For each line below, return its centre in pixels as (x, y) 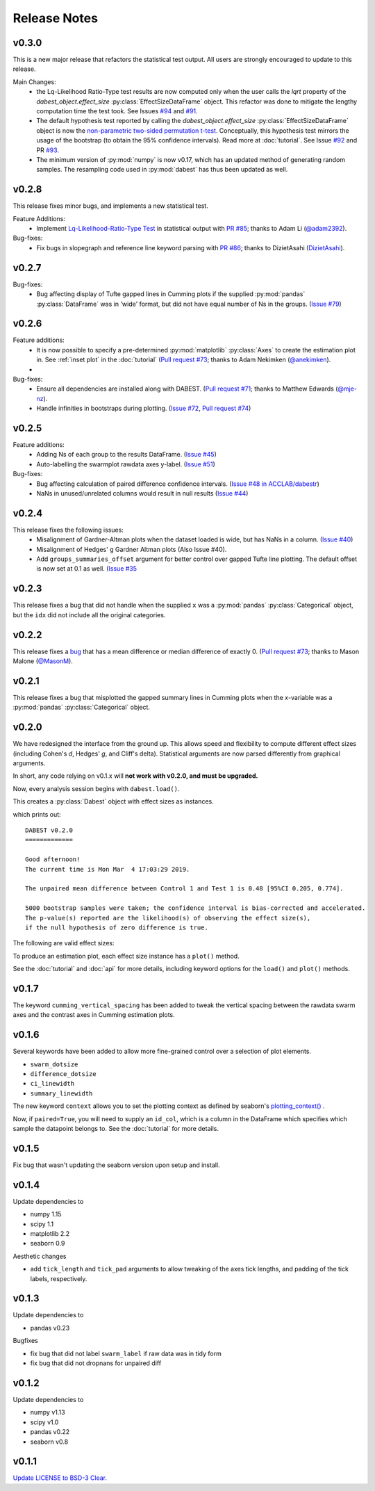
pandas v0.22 (50, 1432)
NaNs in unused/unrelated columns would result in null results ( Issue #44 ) (142, 494)
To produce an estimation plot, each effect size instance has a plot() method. (126, 956)
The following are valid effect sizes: (64, 943)
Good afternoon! (53, 859)
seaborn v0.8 (49, 1442)
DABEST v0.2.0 (49, 830)
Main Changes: (34, 82)
